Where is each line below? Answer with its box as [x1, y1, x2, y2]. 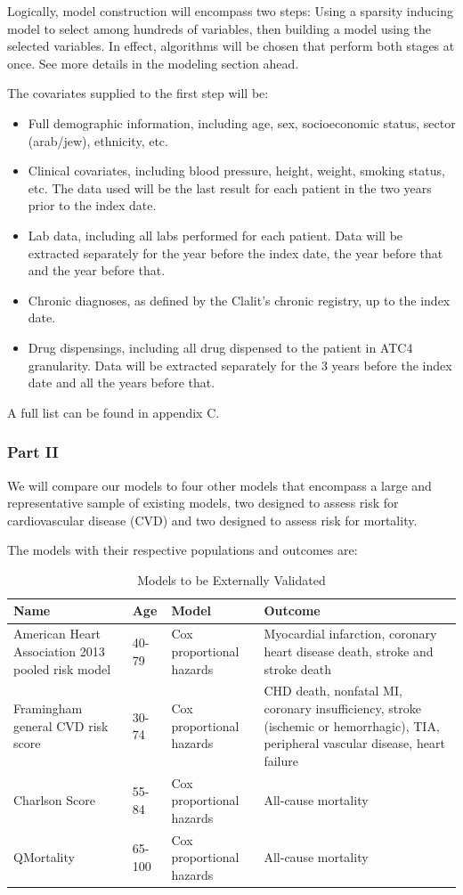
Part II [7, 441, 59, 463]
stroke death [264, 659, 331, 678]
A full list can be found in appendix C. [7, 403, 220, 421]
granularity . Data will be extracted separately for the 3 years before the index [28, 355, 452, 374]
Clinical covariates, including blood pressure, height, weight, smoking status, [28, 161, 445, 180]
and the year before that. [28, 261, 166, 280]
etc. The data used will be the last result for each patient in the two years [28, 178, 432, 197]
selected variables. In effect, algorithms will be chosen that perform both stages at [7, 37, 455, 55]
